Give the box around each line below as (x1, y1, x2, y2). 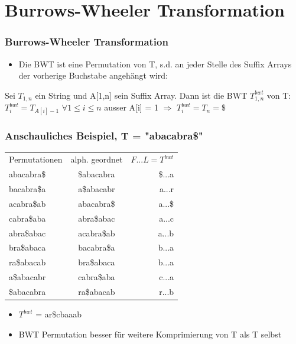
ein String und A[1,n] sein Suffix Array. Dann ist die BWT (35, 89, 248, 101)
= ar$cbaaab (35, 308, 82, 320)
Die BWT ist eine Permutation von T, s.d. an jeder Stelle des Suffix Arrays (18, 57, 292, 70)
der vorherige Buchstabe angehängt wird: (18, 69, 168, 82)
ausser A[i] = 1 (104, 101, 158, 113)
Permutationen (9, 153, 63, 165)
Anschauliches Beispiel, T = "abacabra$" (5, 128, 203, 143)
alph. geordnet (70, 153, 123, 165)
